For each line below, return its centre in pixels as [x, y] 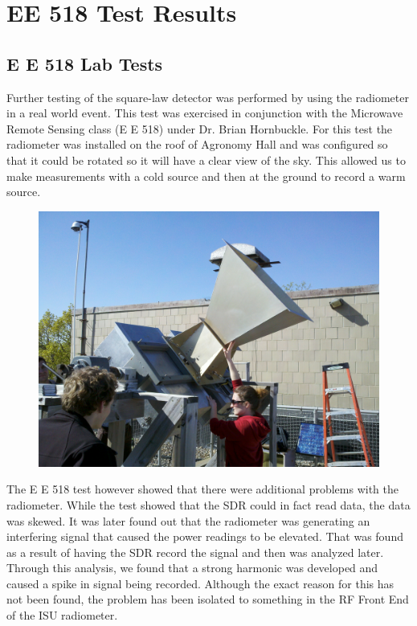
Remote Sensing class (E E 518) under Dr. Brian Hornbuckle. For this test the [200, 128]
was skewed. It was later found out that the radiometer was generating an [188, 520]
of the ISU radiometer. [62, 615]
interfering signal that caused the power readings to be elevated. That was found [205, 536]
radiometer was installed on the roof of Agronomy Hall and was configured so [197, 144]
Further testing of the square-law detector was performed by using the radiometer [208, 97]
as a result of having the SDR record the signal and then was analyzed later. [195, 552]
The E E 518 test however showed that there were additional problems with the [203, 489]
